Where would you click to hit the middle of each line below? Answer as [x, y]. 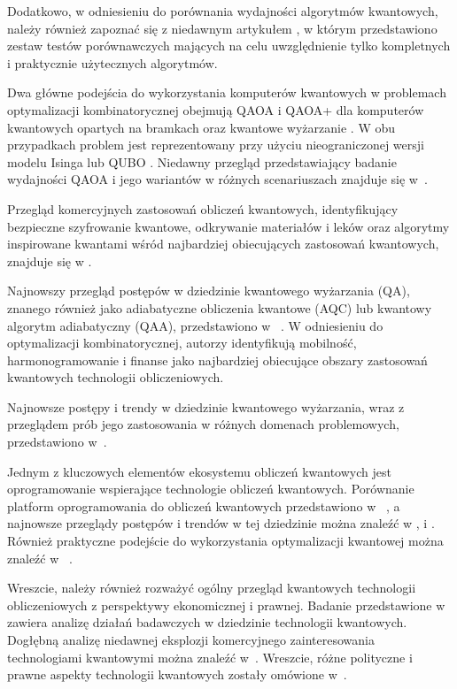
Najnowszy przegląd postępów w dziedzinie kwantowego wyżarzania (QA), [209, 291]
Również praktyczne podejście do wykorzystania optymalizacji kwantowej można [225, 541]
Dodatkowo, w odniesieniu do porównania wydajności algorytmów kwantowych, [223, 11]
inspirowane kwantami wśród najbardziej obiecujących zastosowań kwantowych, [223, 244]
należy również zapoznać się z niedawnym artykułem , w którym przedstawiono [222, 28]
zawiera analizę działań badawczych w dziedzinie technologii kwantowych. [207, 622]
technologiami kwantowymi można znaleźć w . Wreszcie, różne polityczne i [210, 657]
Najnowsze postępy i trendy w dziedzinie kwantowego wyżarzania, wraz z [206, 406]
